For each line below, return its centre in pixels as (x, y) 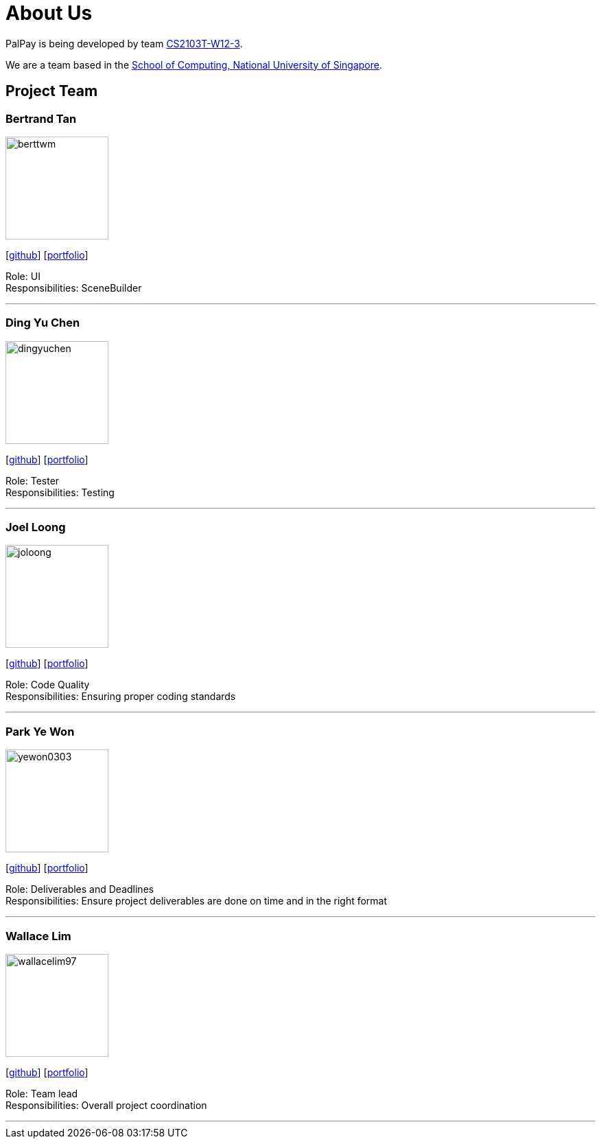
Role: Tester (33, 480)
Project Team (52, 91)
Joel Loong (36, 527)
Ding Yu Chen (43, 323)
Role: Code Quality (48, 685)
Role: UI (23, 276)
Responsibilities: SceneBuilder (74, 288)
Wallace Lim (38, 936)
